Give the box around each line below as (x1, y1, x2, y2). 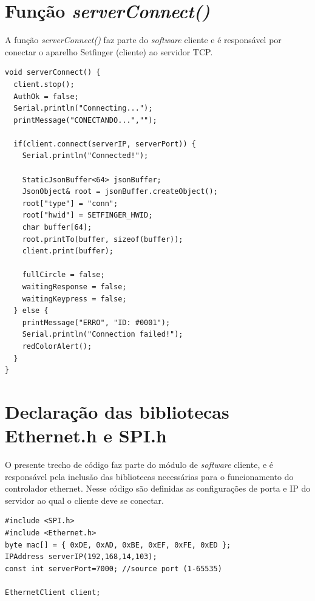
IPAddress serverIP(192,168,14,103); (5, 552, 157, 562)
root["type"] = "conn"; (22, 199, 118, 208)
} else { (13, 306, 49, 315)
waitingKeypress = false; (22, 294, 127, 303)
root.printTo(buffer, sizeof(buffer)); (22, 235, 183, 244)
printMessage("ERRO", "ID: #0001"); (22, 318, 171, 327)
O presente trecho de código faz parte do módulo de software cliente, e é (5, 458, 274, 471)
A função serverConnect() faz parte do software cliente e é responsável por (5, 33, 282, 46)
